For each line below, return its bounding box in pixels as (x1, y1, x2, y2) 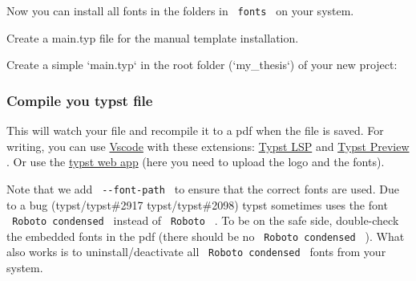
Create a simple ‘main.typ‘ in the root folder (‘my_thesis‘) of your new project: (6, 56, 398, 73)
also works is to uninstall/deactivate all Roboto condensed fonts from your (6, 243, 386, 260)
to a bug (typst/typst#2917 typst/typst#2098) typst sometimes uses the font (6, 196, 388, 213)
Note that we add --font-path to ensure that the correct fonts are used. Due (6, 180, 399, 197)
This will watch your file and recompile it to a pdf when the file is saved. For (6, 122, 384, 139)
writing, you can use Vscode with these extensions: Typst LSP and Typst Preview (6, 137, 410, 154)
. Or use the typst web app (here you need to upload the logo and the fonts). (6, 153, 385, 170)
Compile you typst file (6, 90, 153, 110)
